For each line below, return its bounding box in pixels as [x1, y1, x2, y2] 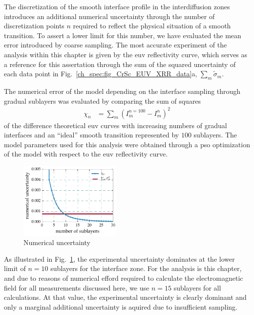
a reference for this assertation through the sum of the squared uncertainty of [4, 59, 236, 69]
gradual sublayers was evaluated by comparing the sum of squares [4, 95, 201, 106]
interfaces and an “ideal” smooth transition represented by [4, 130, 179, 140]
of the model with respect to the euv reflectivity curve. [4, 149, 168, 159]
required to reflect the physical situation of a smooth [73, 21, 231, 31]
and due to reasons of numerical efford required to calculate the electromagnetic [4, 272, 243, 283]
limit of [4, 263, 26, 273]
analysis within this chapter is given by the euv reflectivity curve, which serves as [4, 49, 248, 59]
